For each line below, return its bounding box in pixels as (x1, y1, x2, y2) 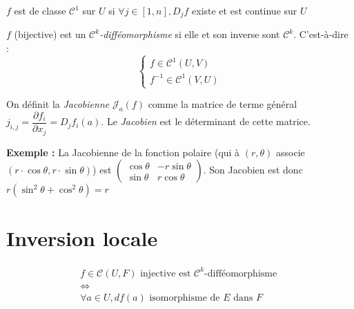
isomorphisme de (149, 292, 220, 303)
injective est (140, 268, 191, 279)
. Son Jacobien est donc (203, 162, 303, 177)
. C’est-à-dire (293, 27, 348, 41)
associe (276, 144, 305, 159)
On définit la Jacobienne (6, 97, 110, 111)
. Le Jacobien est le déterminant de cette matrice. (101, 114, 311, 129)
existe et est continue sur (192, 3, 297, 17)
